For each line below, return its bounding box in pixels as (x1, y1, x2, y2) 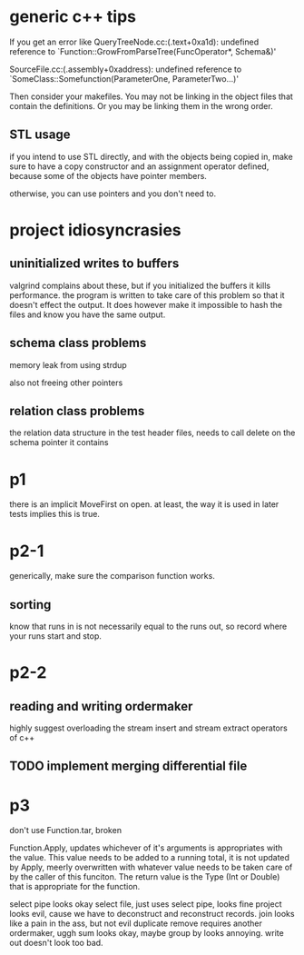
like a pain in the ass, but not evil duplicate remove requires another (9, 918, 263, 929)
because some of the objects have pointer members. (9, 170, 207, 181)
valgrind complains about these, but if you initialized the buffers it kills (9, 280, 270, 291)
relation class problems (9, 403, 145, 419)
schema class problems (9, 335, 147, 351)
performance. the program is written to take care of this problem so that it (9, 289, 285, 301)
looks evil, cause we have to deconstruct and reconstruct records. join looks (9, 909, 295, 920)
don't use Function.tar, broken (9, 825, 123, 836)
